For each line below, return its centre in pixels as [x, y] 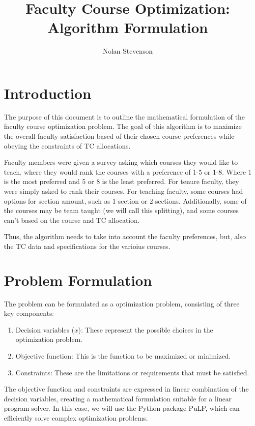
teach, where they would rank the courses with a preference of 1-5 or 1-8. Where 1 [128, 171]
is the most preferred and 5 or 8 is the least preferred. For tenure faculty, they [122, 181]
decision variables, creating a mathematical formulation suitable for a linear [118, 398]
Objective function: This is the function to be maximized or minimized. [123, 356]
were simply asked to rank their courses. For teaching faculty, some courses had [124, 191]
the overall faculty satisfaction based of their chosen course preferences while [119, 136]
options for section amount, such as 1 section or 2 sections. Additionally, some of [125, 200]
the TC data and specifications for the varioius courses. [87, 246]
